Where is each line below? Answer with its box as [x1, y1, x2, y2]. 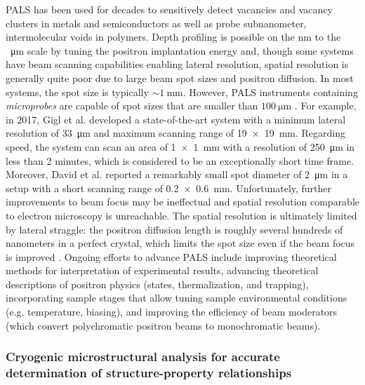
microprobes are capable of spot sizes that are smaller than [6, 98, 258, 113]
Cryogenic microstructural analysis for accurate [6, 348, 280, 365]
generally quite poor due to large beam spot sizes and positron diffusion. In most [6, 70, 354, 85]
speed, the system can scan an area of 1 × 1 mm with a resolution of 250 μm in [6, 139, 355, 154]
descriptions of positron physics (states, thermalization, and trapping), [6, 276, 309, 291]
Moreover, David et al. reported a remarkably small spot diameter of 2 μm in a [6, 167, 348, 182]
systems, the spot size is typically [6, 84, 149, 99]
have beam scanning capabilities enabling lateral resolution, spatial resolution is [6, 57, 349, 72]
